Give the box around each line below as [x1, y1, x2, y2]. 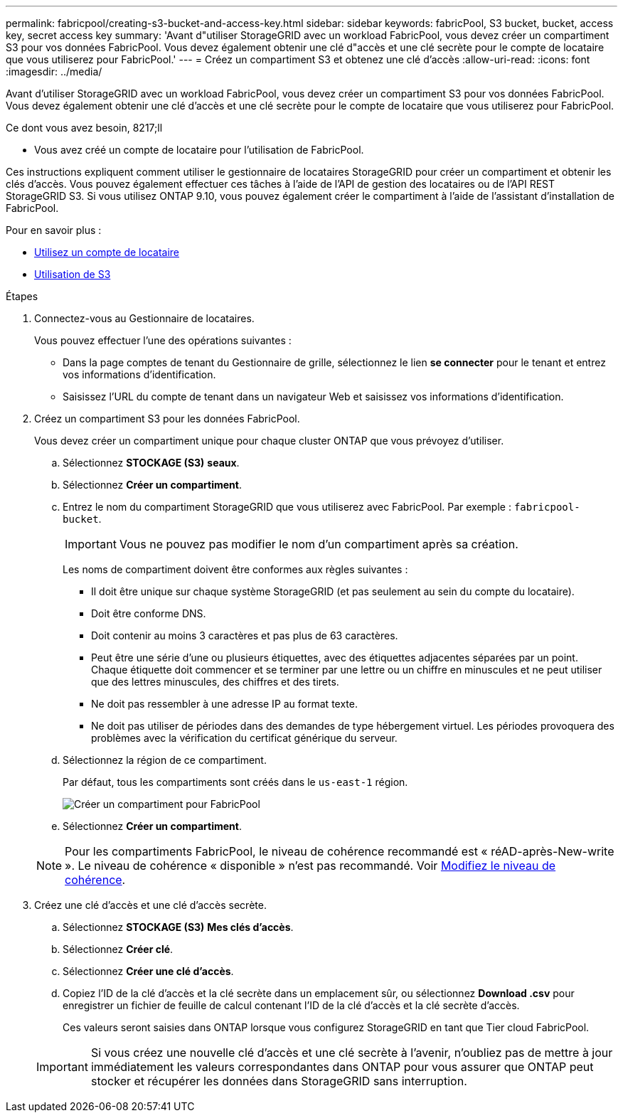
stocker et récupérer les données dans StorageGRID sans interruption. [90, 1074, 467, 1088]
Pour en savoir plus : [6, 224, 102, 236]
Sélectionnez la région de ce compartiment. [63, 754, 267, 766]
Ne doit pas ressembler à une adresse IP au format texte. [91, 698, 358, 710]
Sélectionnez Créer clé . [63, 943, 174, 955]
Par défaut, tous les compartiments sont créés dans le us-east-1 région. [63, 776, 408, 788]
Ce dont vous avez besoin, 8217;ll [6, 122, 163, 134]
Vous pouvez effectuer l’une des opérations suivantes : [34, 334, 292, 346]
